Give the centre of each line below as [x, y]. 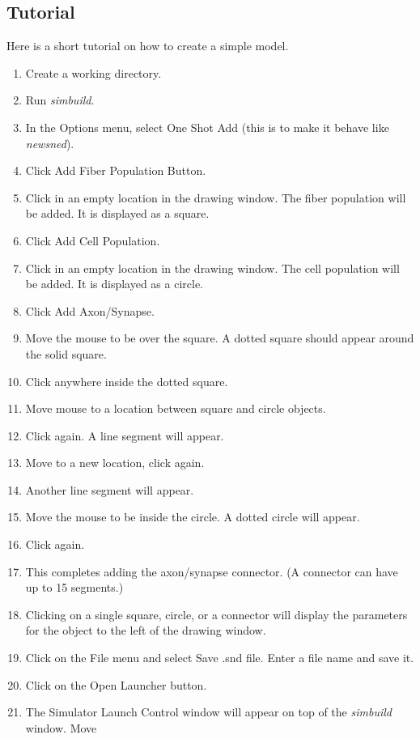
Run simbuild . [60, 100]
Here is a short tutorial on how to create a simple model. [148, 46]
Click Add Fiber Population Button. [116, 170]
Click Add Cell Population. [93, 240]
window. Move [61, 727]
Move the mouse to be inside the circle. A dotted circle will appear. [193, 517]
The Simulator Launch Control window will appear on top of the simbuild [208, 712]
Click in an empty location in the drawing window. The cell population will [212, 268]
